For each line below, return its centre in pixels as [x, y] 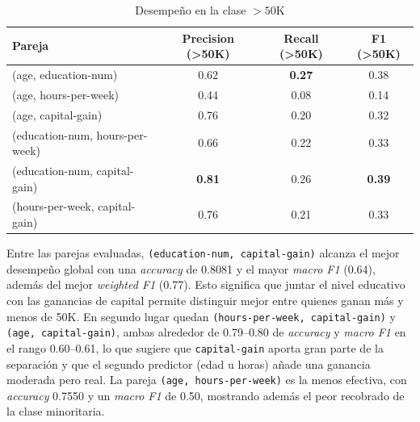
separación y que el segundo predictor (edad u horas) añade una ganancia [189, 364]
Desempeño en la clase [191, 10]
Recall [301, 38]
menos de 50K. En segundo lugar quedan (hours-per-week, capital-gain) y [201, 316]
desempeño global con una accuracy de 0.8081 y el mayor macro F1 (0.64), [191, 268]
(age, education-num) [65, 75]
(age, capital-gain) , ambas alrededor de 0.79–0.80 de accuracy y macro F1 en [206, 332]
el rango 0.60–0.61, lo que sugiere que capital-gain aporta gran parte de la [195, 347]
